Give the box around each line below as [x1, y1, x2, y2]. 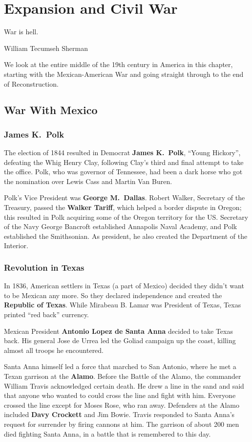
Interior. [4, 240, 28, 251]
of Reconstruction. [4, 78, 59, 89]
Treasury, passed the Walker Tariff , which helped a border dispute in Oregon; [4, 202, 242, 212]
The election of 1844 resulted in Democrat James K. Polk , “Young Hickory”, [4, 147, 241, 158]
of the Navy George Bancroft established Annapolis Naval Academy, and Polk [4, 221, 237, 232]
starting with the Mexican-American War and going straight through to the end [4, 69, 244, 79]
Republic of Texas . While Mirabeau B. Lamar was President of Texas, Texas [4, 300, 241, 310]
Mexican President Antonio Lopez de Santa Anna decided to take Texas [4, 326, 233, 336]
